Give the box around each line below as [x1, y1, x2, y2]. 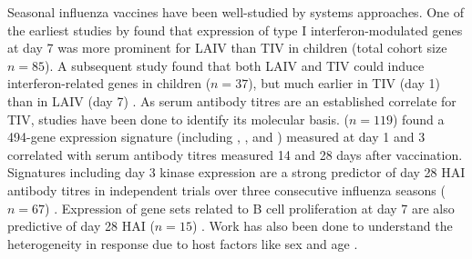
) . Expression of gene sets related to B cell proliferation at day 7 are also [45, 198, 455, 217]
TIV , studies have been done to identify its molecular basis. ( [7, 109, 349, 128]
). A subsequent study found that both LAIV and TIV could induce [45, 55, 425, 75]
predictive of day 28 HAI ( [7, 216, 155, 235]
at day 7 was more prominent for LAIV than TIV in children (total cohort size [7, 38, 447, 57]
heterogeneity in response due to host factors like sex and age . [7, 234, 358, 253]
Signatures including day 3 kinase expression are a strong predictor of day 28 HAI [7, 163, 466, 182]
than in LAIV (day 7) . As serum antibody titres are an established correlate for [7, 91, 457, 110]
